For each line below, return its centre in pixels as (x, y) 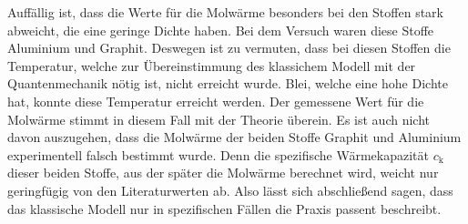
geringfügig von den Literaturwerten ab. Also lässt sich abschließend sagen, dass (230, 190)
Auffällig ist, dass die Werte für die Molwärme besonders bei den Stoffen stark (225, 12)
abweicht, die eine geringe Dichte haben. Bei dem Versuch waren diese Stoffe (221, 30)
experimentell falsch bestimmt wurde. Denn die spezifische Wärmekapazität (218, 154)
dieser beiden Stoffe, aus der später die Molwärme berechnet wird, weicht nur (223, 173)
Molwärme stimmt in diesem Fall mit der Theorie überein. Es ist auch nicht (219, 119)
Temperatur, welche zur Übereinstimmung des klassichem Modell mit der (212, 65)
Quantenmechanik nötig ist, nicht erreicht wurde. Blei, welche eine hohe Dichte (228, 83)
